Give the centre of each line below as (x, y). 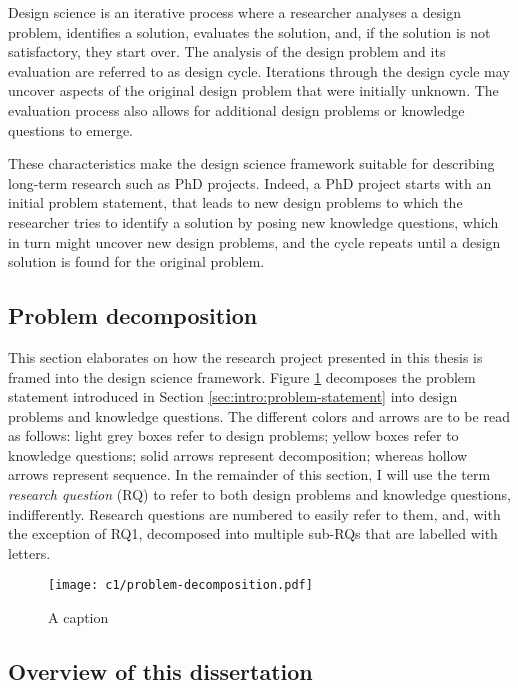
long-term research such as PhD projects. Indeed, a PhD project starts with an (250, 182)
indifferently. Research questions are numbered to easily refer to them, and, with (254, 513)
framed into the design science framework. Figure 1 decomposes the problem (242, 376)
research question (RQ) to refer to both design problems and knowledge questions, (259, 494)
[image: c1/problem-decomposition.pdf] (180, 585)
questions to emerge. (71, 129)
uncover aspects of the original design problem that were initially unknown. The (253, 90)
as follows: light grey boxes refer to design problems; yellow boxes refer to (233, 435)
